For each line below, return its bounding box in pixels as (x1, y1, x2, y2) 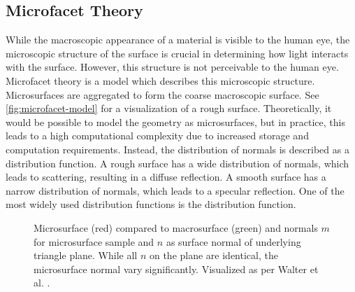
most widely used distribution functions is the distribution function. (6, 197, 296, 211)
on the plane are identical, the (149, 248, 278, 263)
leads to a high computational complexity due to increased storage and (6, 128, 309, 143)
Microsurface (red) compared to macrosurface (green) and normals (34, 220, 318, 235)
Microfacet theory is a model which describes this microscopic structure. (6, 73, 315, 88)
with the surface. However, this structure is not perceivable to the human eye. (6, 60, 339, 74)
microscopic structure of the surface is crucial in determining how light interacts (6, 46, 349, 60)
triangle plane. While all (34, 248, 138, 263)
